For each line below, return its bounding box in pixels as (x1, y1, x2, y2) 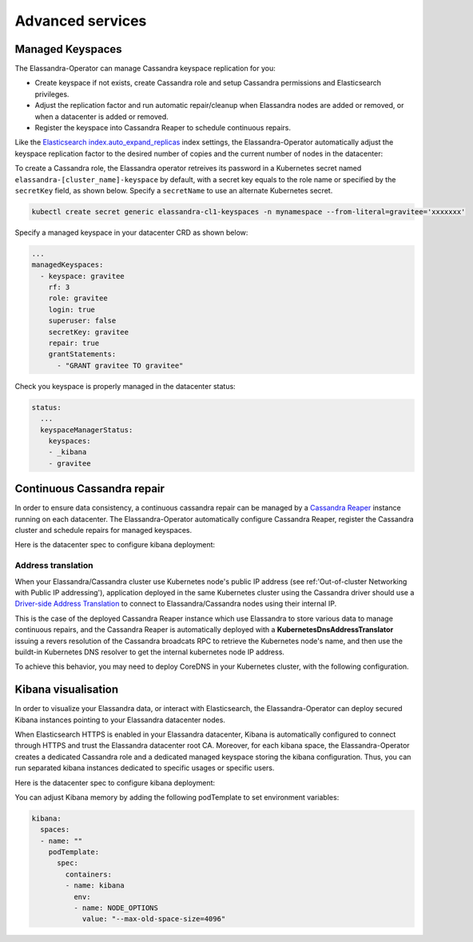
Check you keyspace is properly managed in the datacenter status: (14, 381, 236, 391)
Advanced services (14, 12, 147, 30)
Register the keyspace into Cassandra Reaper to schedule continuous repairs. (34, 123, 292, 133)
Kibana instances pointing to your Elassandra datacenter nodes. (14, 715, 225, 725)
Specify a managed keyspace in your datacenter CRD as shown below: (14, 228, 248, 237)
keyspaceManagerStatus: (40, 425, 133, 435)
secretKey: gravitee (48, 328, 129, 336)
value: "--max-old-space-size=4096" (81, 915, 226, 924)
